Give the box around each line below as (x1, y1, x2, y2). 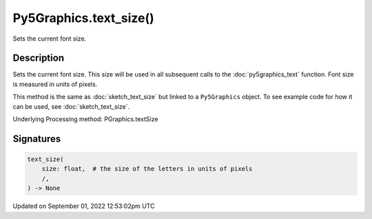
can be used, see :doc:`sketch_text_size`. (12, 102, 130, 110)
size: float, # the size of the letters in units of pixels (41, 165, 253, 173)
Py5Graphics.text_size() (12, 10, 154, 25)
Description (12, 52, 65, 64)
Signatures (12, 133, 61, 145)
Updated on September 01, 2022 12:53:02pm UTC (12, 202, 155, 210)
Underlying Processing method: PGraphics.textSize (12, 115, 158, 123)
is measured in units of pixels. (12, 80, 98, 88)
